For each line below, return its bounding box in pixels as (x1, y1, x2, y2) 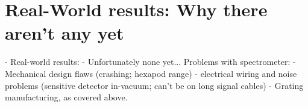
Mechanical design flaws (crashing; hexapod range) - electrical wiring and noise (5, 67, 297, 79)
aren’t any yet (5, 20, 124, 45)
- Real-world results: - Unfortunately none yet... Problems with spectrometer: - (5, 55, 296, 68)
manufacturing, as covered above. (5, 91, 128, 103)
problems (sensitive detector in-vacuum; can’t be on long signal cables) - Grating (5, 79, 304, 91)
